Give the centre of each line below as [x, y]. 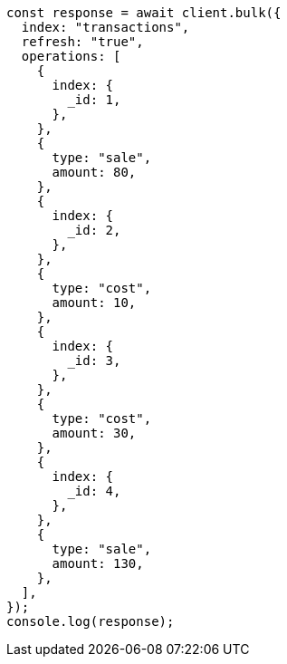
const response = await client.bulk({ [144, 13]
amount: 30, [94, 433]
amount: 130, [98, 563]
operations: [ [71, 56]
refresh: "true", [82, 42]
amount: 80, [94, 172]
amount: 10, [94, 303]
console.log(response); [91, 621]
